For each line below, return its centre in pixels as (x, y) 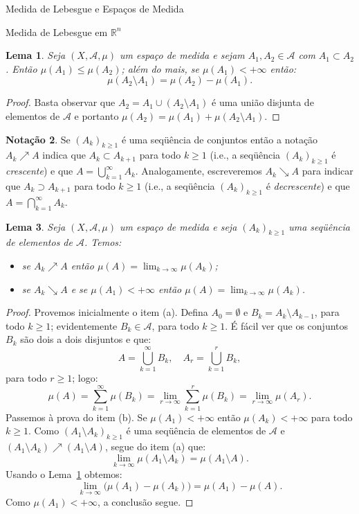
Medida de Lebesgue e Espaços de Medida (95, 8)
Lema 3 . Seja (36, 226)
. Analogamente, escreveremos (199, 171)
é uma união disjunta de (263, 102)
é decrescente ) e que (308, 185)
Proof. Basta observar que (61, 102)
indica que (64, 155)
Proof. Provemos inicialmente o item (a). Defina (107, 312)
